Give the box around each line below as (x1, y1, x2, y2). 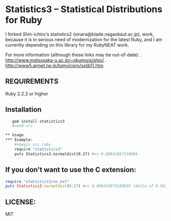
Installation (5, 105, 42, 114)
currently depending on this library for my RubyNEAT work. (5, 42, 129, 48)
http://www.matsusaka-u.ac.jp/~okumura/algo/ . (5, 57, 107, 63)
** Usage (5, 133, 24, 138)
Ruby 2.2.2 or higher (5, 90, 48, 97)
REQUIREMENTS (5, 77, 59, 86)
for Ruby (5, 14, 42, 26)
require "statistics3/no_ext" (5, 179, 70, 184)
